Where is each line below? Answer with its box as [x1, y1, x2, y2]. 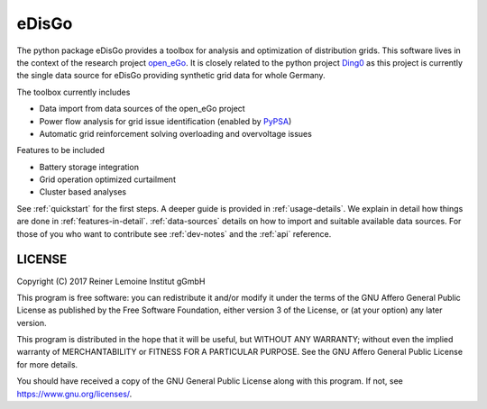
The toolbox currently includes [16, 86, 131, 97]
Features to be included [16, 145, 106, 156]
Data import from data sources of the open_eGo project [39, 104, 245, 114]
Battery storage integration [39, 161, 140, 172]
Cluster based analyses [39, 186, 126, 197]
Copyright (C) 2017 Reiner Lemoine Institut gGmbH [16, 276, 206, 286]
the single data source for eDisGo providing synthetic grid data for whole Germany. [16, 70, 326, 81]
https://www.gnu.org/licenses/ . [16, 388, 133, 399]
